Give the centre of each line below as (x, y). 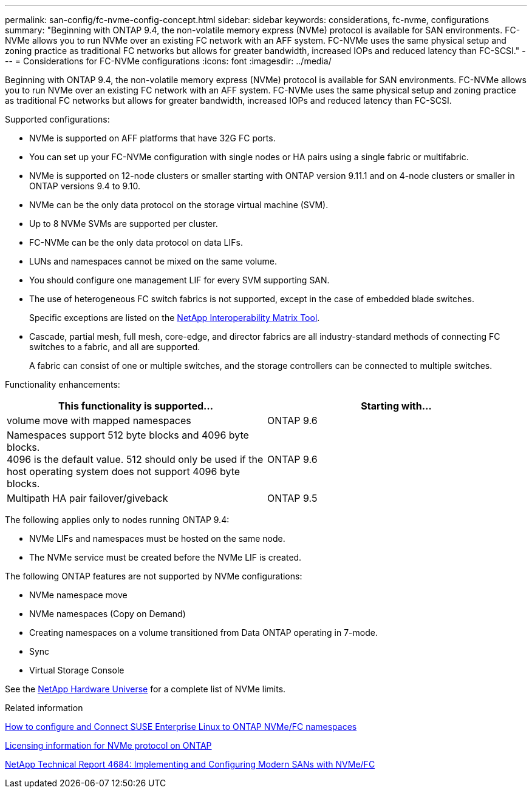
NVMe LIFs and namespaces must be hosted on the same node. (157, 538)
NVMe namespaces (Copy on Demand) (107, 614)
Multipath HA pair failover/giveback (87, 498)
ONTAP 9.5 (292, 498)
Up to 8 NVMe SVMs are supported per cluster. (124, 224)
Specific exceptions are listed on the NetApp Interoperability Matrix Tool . (175, 318)
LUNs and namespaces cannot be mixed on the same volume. (153, 261)
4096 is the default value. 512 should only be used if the (135, 459)
